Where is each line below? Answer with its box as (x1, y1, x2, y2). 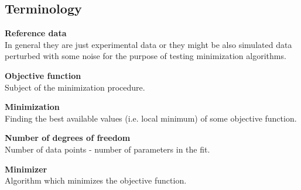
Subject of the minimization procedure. (5, 81, 145, 93)
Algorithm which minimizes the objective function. (5, 174, 187, 186)
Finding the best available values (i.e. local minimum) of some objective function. (5, 112, 297, 124)
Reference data (5, 27, 67, 39)
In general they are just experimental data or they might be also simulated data (5, 38, 292, 50)
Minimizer (5, 163, 47, 175)
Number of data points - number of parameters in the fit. (5, 143, 210, 155)
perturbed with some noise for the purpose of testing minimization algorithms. (5, 50, 286, 62)
